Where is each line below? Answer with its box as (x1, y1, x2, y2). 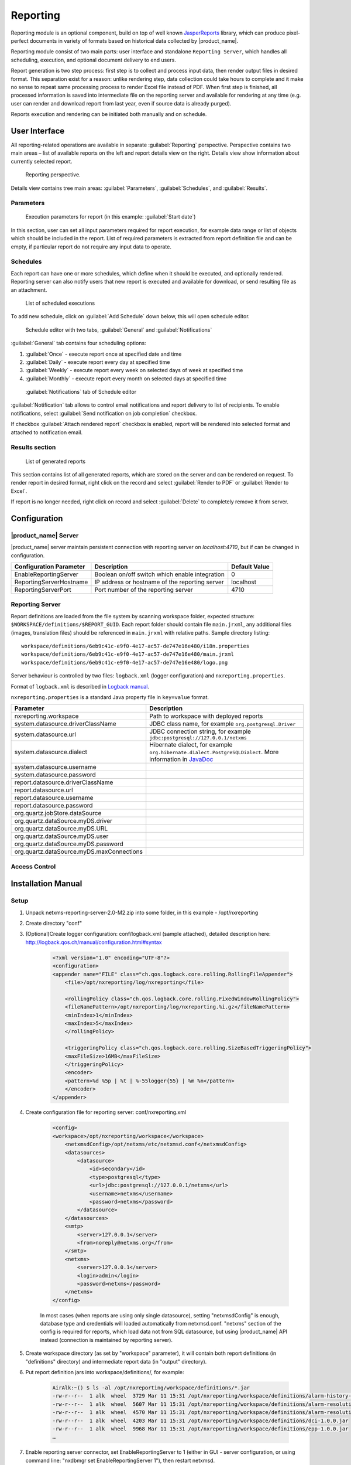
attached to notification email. (11, 428, 83, 436)
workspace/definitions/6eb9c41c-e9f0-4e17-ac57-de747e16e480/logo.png (21, 659, 228, 666)
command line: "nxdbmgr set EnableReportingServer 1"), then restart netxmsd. (25, 1457, 215, 1464)
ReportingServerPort (14, 586, 71, 594)
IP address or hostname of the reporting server (94, 578, 225, 586)
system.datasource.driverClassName (14, 720, 116, 728)
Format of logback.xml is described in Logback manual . (11, 683, 149, 690)
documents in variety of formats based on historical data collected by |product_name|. (29, 37, 239, 44)
